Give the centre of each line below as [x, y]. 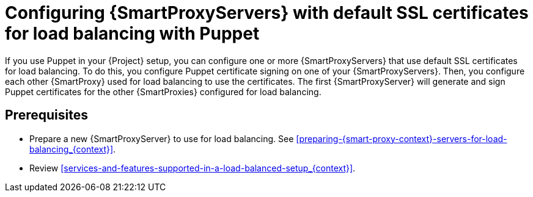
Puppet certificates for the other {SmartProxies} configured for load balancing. [163, 91]
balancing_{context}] [72, 149]
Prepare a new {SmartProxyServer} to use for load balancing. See [162, 138]
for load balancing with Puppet [132, 34]
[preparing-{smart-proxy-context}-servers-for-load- [402, 138]
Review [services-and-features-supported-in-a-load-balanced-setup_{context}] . [193, 168]
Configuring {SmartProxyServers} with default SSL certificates [267, 13]
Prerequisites [46, 115]
